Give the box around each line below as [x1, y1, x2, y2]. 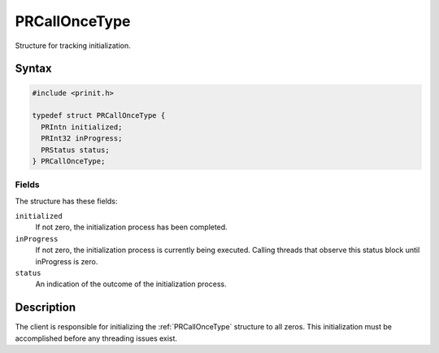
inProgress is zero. [35, 256, 98, 266]
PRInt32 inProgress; [41, 134, 123, 143]
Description [15, 301, 76, 315]
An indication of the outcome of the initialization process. [35, 279, 227, 289]
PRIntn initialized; [41, 122, 123, 132]
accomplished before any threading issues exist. [15, 333, 178, 343]
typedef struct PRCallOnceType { [32, 111, 166, 120]
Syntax [15, 62, 52, 76]
